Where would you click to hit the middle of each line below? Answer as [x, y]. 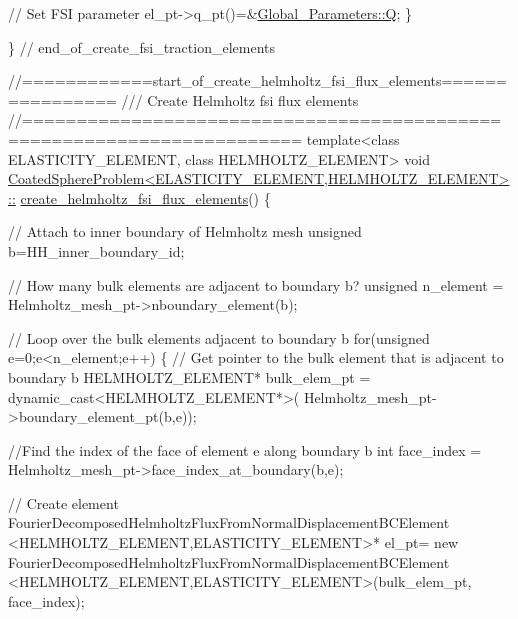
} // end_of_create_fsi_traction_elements [142, 46]
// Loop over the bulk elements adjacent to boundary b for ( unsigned [219, 337]
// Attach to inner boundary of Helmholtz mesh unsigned [185, 231]
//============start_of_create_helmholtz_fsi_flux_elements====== [257, 80]
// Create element [63, 502]
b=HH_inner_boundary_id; [96, 250]
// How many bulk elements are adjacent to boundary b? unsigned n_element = [256, 284]
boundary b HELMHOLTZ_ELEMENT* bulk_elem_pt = [189, 376]
